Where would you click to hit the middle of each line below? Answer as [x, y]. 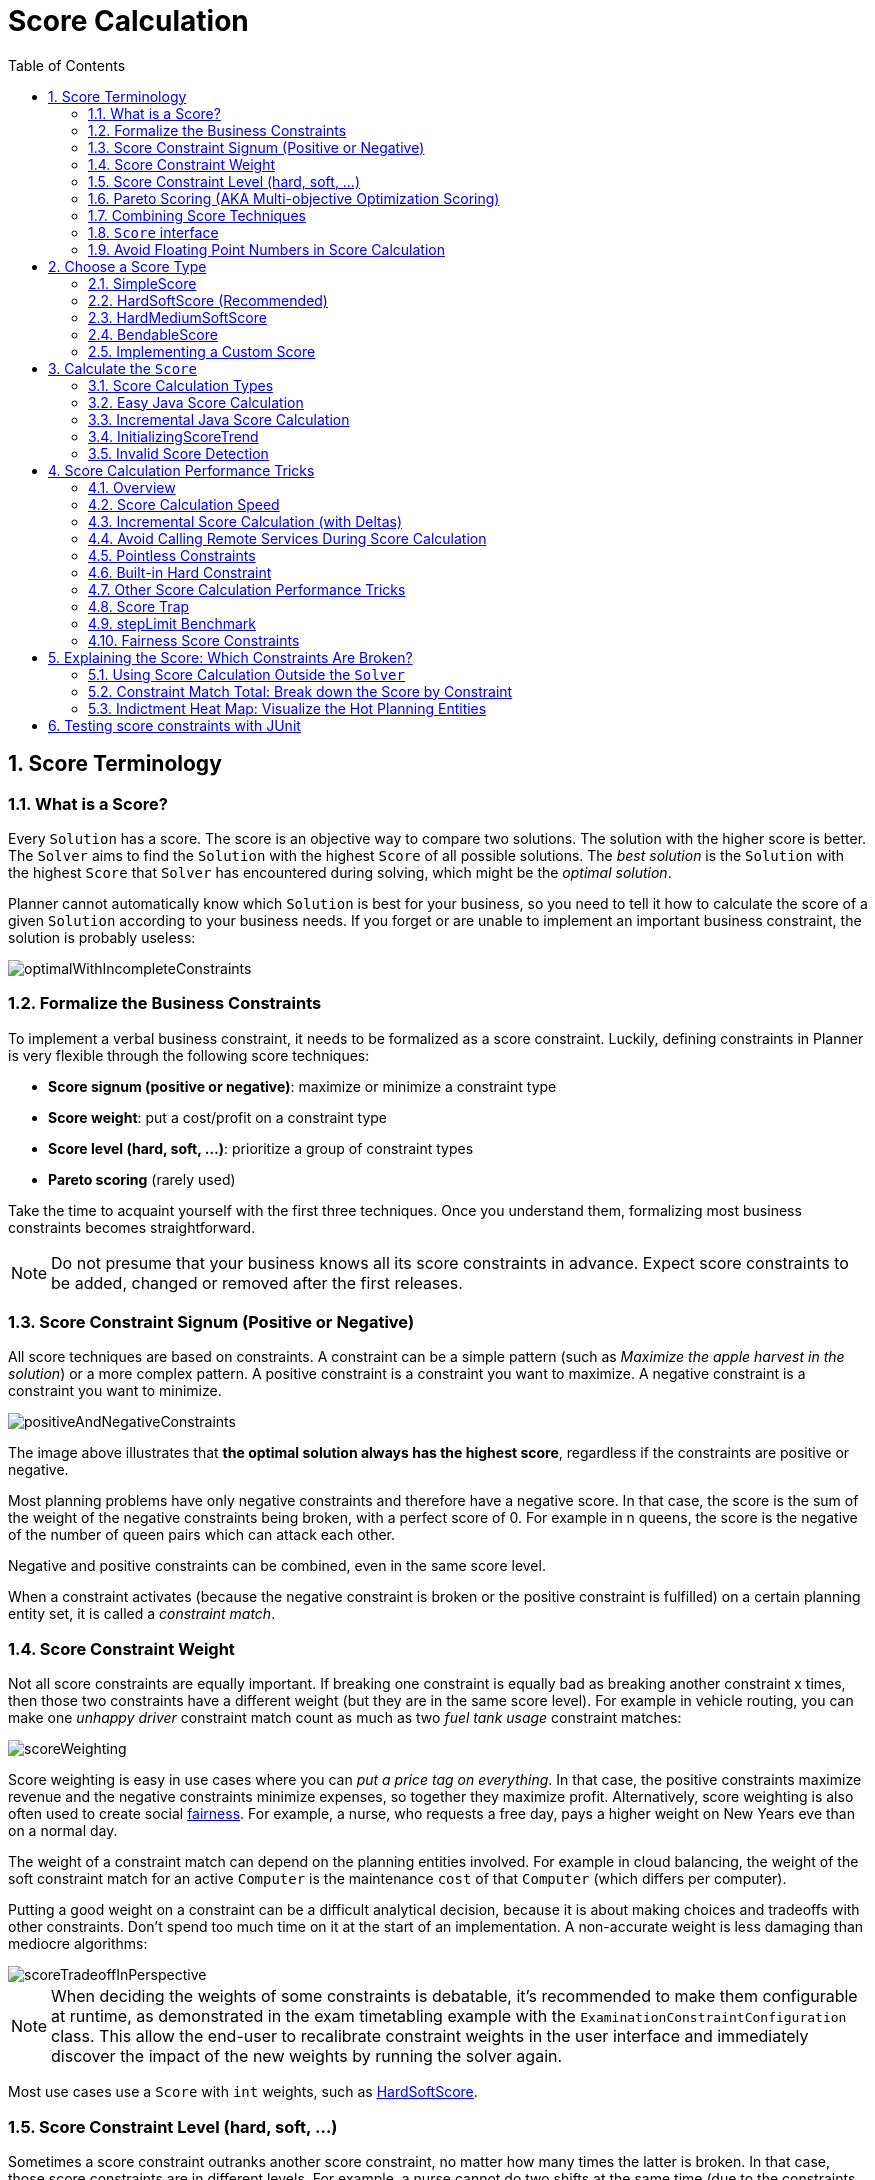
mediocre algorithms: [78, 1944]
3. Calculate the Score [122, 368]
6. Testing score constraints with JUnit [174, 725]
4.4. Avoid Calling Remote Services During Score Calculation [287, 538]
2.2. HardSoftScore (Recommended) [208, 300]
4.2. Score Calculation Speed [184, 504]
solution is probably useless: [102, 937]
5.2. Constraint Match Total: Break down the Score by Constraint [300, 691]
